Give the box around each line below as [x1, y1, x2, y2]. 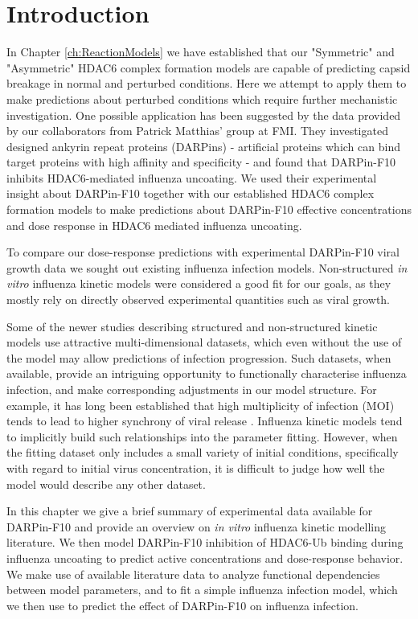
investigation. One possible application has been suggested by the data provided [6, 106, 401, 123]
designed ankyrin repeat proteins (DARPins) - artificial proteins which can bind [6, 137, 400, 154]
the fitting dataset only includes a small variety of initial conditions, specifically [6, 444, 399, 461]
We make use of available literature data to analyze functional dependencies [6, 565, 380, 582]
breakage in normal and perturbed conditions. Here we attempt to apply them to [6, 75, 407, 92]
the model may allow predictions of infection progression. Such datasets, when [6, 349, 391, 366]
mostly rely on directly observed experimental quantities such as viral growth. [6, 291, 391, 308]
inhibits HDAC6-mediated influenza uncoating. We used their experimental [6, 169, 377, 186]
